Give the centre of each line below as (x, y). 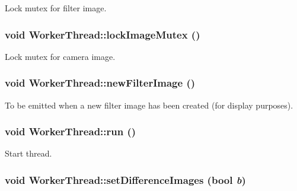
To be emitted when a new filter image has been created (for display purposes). (149, 105)
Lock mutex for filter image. (56, 8)
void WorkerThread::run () (71, 131)
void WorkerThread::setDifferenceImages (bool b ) (125, 179)
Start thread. (28, 153)
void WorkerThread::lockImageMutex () (103, 34)
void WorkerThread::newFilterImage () (100, 83)
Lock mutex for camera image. (60, 56)
